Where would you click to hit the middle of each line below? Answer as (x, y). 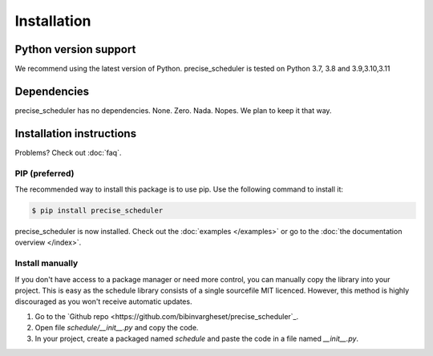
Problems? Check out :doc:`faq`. (68, 152)
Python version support (75, 49)
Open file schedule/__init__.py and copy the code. (117, 328)
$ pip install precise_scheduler (97, 210)
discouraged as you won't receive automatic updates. (103, 301)
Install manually (47, 263)
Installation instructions (75, 133)
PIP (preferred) (45, 173)
